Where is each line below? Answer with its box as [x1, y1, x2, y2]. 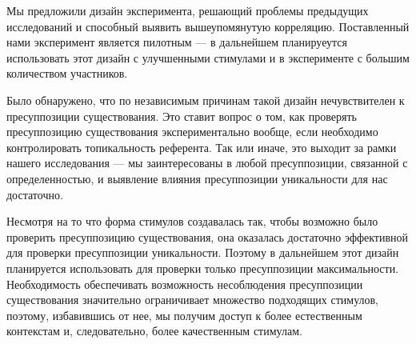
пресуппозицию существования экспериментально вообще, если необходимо [6, 123, 378, 140]
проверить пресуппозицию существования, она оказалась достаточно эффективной [6, 228, 409, 245]
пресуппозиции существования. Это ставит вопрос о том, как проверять [6, 107, 357, 124]
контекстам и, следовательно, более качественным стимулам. [6, 322, 302, 339]
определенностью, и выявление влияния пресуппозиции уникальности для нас [6, 170, 388, 186]
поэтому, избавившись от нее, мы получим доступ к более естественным [6, 306, 362, 323]
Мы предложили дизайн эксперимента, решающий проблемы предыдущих [6, 2, 369, 18]
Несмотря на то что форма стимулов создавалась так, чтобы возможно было [6, 213, 378, 230]
